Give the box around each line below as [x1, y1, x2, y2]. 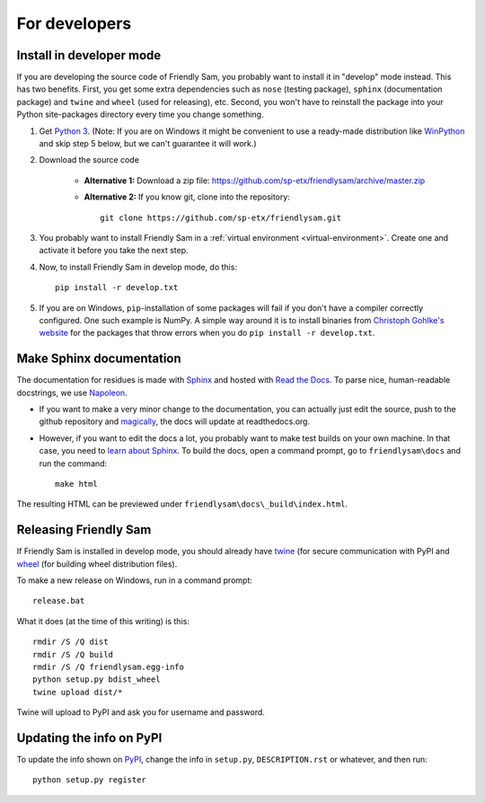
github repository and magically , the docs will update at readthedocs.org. [39, 416, 310, 427]
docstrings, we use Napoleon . [16, 387, 128, 398]
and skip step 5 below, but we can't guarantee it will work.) [39, 138, 257, 149]
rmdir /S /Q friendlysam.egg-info [32, 661, 184, 672]
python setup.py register [32, 775, 147, 785]
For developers [16, 13, 132, 33]
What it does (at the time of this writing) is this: [16, 615, 190, 626]
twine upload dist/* [32, 687, 123, 697]
